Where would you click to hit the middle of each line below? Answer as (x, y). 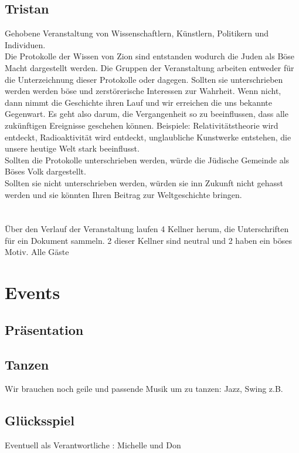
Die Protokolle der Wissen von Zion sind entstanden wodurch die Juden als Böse (150, 56)
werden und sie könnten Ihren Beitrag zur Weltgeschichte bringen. (123, 194)
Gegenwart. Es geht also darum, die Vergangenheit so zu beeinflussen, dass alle (147, 114)
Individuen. (25, 44)
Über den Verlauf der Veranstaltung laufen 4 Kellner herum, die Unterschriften (147, 229)
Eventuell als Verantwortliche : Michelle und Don (93, 445)
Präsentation (44, 329)
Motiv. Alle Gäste (37, 252)
